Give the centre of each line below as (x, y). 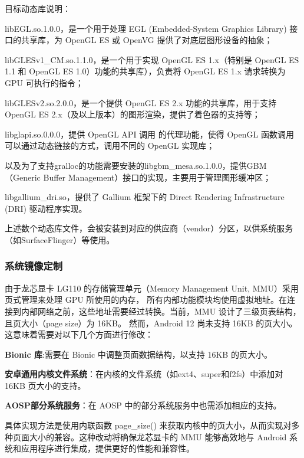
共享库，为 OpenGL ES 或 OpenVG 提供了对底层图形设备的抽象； (147, 40)
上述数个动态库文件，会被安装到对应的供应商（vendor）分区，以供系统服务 (149, 228)
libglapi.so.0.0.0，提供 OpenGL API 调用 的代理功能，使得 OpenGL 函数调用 (149, 134)
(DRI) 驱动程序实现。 (46, 208)
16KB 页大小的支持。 (45, 385)
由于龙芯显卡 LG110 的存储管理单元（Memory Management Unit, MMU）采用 (152, 288)
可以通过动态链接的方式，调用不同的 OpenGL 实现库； (110, 145)
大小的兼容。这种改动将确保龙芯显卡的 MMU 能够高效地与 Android (158, 436)
